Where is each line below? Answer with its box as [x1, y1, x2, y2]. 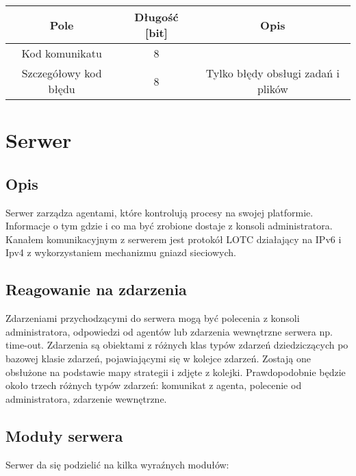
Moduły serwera [5, 425, 123, 446]
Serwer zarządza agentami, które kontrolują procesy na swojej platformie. [5, 205, 314, 219]
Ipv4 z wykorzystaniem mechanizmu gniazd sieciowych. [5, 245, 236, 260]
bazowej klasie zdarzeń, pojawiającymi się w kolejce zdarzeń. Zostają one [5, 351, 311, 365]
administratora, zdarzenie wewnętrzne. [5, 391, 167, 405]
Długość [134, 9, 179, 25]
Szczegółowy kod [21, 65, 102, 81]
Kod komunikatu [21, 45, 102, 61]
